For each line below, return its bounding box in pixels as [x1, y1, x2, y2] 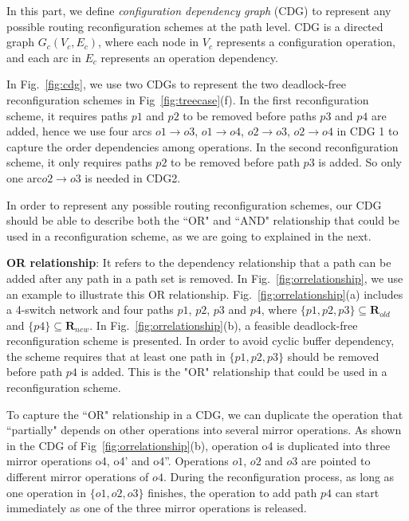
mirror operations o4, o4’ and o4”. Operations [6, 452, 229, 469]
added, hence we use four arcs [6, 123, 152, 139]
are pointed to [301, 452, 371, 469]
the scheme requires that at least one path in [6, 347, 226, 364]
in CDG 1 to [336, 123, 399, 139]
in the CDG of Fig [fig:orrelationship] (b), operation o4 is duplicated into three [6, 437, 391, 453]
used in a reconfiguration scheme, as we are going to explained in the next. [6, 227, 372, 244]
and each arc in [6, 49, 81, 65]
